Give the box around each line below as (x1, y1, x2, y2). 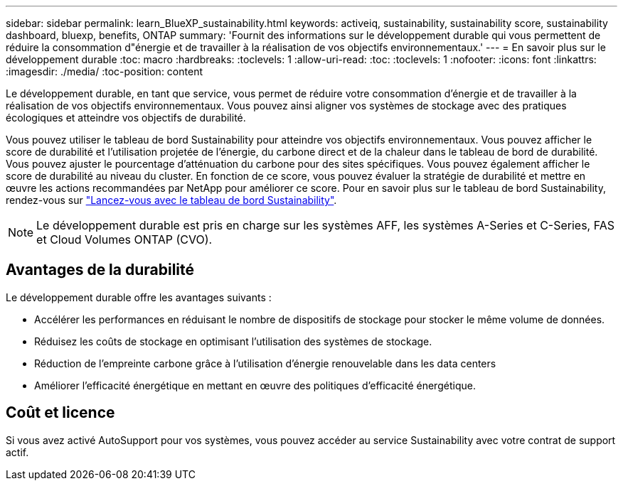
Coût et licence (6, 404, 115, 422)
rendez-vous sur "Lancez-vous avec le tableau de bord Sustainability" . (6, 194, 337, 206)
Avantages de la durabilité (6, 261, 195, 279)
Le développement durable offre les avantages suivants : (6, 291, 272, 303)
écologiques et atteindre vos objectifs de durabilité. (6, 112, 246, 124)
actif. (6, 445, 29, 458)
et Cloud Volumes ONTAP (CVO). (36, 232, 213, 247)
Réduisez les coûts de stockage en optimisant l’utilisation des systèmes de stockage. (34, 335, 432, 347)
